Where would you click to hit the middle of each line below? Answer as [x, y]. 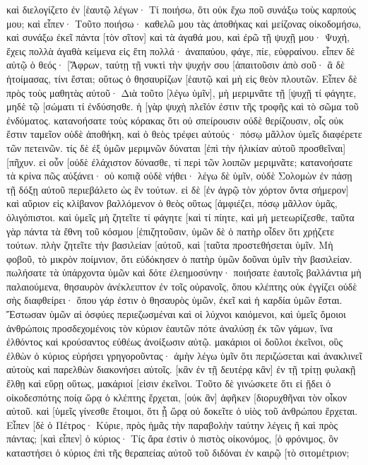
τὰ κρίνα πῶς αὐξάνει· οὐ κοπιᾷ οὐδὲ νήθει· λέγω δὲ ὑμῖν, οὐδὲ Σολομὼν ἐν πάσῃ [179, 176]
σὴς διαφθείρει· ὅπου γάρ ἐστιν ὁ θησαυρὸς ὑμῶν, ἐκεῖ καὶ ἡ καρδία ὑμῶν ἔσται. [174, 300]
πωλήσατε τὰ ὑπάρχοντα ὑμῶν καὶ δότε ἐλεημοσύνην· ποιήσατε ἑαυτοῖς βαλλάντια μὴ [184, 272]
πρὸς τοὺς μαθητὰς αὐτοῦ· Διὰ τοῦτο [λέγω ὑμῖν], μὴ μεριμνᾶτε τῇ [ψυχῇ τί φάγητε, [182, 92]
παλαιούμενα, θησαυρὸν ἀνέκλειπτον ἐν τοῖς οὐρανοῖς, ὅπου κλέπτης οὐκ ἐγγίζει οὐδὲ [182, 286]
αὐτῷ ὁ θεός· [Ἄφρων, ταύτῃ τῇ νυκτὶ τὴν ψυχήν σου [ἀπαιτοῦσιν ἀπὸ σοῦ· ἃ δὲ [176, 65]
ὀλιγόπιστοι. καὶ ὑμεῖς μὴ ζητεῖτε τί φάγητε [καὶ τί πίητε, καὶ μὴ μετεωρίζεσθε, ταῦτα [180, 217]
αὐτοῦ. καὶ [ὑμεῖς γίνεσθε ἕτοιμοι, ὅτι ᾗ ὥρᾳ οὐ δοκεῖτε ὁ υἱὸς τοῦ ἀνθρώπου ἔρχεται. [182, 411]
